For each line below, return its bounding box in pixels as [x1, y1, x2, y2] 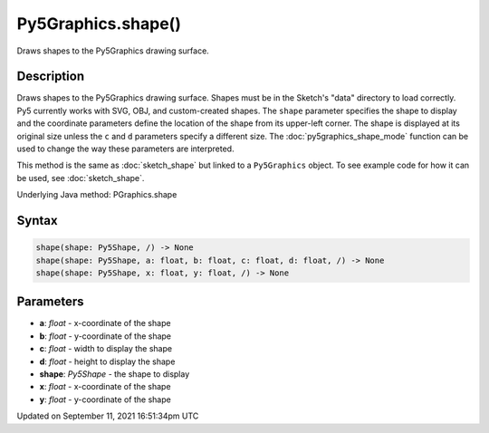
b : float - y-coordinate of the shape [39, 331, 172, 342]
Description [16, 69, 85, 84]
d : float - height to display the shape [39, 356, 176, 367]
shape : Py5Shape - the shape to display [39, 369, 190, 380]
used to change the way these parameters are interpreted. [16, 143, 235, 154]
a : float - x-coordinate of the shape [39, 318, 171, 329]
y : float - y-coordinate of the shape [39, 394, 171, 405]
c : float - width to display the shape [39, 343, 172, 354]
